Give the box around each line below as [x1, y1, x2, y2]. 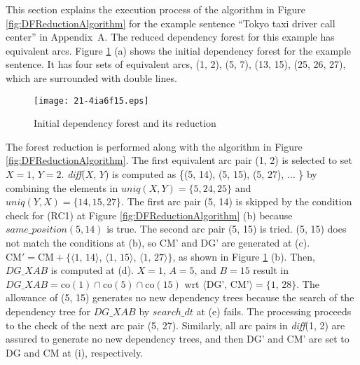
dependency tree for [6, 303, 91, 318]
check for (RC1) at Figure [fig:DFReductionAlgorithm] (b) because [6, 207, 293, 222]
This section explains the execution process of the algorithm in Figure [6, 2, 306, 16]
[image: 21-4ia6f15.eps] [34, 95, 149, 106]
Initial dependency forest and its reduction [34, 116, 216, 130]
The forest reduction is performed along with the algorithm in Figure [6, 139, 303, 153]
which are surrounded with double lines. [6, 70, 177, 85]
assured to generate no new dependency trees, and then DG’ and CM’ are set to [6, 331, 349, 346]
